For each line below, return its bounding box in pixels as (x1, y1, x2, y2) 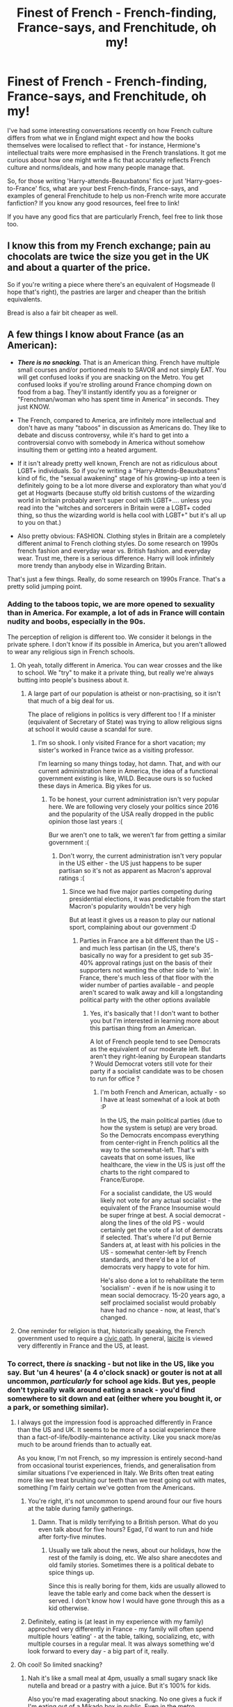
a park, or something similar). (7, 1402, 109, 1412)
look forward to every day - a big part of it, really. (27, 1647, 169, 1655)
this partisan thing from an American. (90, 1023, 197, 1032)
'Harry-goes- (184, 176, 223, 185)
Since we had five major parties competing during (69, 887, 213, 895)
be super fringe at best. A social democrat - (100, 1211, 226, 1219)
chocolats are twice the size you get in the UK (7, 251, 209, 262)
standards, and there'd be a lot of (100, 1255, 196, 1264)
